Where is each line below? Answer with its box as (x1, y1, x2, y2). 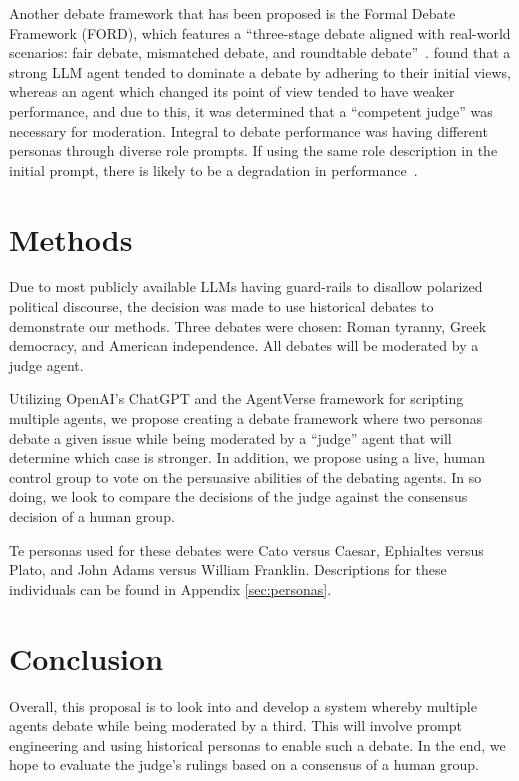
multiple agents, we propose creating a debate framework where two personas (9, 408, 483, 429)
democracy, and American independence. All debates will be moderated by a (9, 335, 479, 356)
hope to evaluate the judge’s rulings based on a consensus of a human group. (9, 754, 479, 775)
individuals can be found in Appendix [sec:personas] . (9, 578, 332, 599)
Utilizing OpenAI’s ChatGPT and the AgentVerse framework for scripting (9, 388, 464, 409)
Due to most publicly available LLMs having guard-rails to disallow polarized (9, 276, 483, 297)
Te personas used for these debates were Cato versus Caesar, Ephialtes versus (9, 539, 484, 560)
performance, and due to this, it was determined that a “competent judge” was (9, 100, 493, 121)
